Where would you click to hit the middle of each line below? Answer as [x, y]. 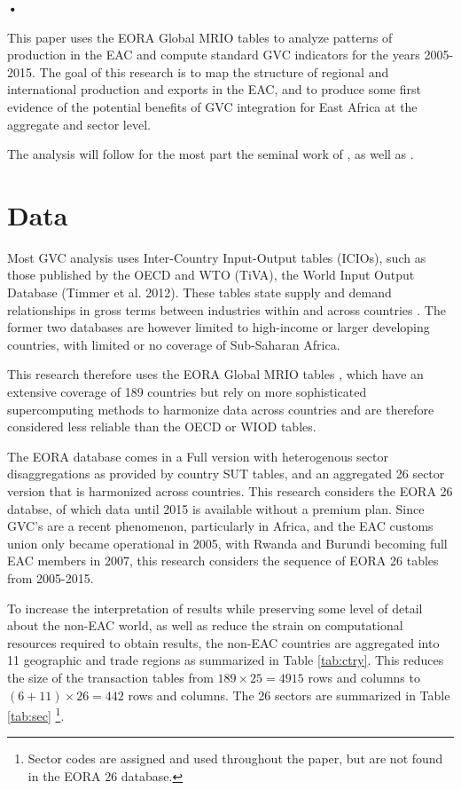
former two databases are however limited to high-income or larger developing [219, 327]
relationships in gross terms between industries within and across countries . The [227, 309]
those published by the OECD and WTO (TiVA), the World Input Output [211, 275]
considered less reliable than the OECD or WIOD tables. [162, 427]
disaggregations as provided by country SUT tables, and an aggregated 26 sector [226, 474]
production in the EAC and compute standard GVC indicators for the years [214, 55]
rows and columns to [364, 677]
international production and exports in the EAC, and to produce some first [214, 89]
